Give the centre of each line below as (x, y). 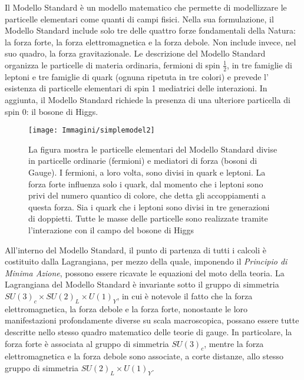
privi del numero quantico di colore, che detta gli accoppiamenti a (147, 195)
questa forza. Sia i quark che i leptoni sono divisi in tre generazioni (149, 206)
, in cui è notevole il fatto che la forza (185, 295)
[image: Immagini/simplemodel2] (92, 130)
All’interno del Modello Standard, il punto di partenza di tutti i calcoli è (136, 250)
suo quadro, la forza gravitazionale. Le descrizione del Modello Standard (135, 53)
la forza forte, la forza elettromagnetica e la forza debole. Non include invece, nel (151, 42)
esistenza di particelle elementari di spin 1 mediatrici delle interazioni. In (136, 88)
